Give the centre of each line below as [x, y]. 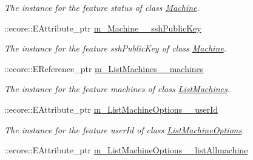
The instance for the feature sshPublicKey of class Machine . [116, 48]
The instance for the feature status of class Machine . [102, 7]
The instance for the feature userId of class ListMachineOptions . [124, 129]
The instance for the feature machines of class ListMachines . [117, 89]
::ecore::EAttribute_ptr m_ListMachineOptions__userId [111, 109]
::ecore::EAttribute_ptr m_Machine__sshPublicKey [103, 28]
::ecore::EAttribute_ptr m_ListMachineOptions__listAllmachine [126, 150]
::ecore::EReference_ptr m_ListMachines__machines [104, 68]
